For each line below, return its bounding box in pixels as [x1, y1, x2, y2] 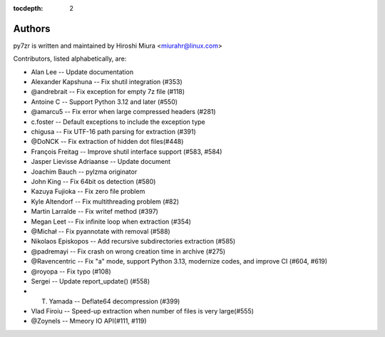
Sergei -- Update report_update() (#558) [31, 276, 150, 285]
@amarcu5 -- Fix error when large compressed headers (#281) [31, 108, 217, 116]
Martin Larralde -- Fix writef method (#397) [31, 207, 158, 216]
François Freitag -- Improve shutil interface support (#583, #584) [31, 147, 222, 156]
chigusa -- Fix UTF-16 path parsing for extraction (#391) [31, 128, 196, 136]
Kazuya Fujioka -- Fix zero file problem [31, 187, 145, 196]
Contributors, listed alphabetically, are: [13, 54, 127, 63]
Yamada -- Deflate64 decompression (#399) [48, 296, 180, 306]
